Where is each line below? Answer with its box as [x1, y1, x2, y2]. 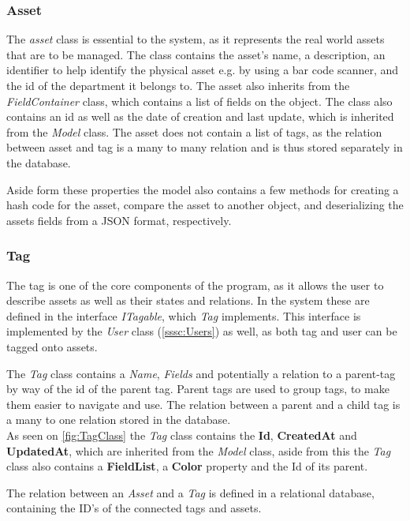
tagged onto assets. [6, 338, 98, 354]
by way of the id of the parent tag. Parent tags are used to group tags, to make [6, 380, 389, 397]
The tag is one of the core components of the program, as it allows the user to [6, 276, 384, 293]
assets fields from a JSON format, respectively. [6, 212, 232, 228]
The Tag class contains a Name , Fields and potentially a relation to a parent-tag [6, 365, 396, 381]
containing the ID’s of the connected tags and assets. [6, 500, 262, 516]
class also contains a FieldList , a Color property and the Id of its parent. [6, 458, 368, 474]
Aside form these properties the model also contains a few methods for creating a [6, 181, 399, 197]
